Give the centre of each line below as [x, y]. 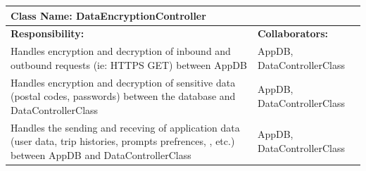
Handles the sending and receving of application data [125, 127]
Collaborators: [293, 33]
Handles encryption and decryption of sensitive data [123, 82]
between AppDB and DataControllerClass [101, 154]
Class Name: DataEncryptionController [108, 15]
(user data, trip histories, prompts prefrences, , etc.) [123, 141]
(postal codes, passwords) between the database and [123, 96]
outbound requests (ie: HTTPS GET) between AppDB [129, 64]
